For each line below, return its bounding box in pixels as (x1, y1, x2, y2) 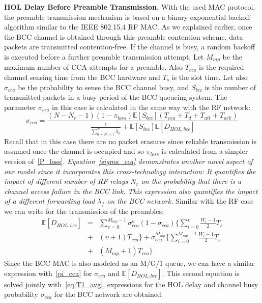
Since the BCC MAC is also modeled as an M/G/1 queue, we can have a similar (4, 258, 255, 268)
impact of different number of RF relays (4, 176, 128, 186)
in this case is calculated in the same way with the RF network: (52, 101, 251, 112)
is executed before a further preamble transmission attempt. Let (4, 51, 204, 62)
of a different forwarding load (4, 196, 95, 206)
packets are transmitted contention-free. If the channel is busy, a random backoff (4, 41, 255, 52)
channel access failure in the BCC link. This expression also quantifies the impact (4, 185, 258, 196)
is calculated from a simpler (161, 146, 248, 156)
